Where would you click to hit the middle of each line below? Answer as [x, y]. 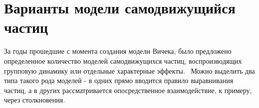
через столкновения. [35, 100]
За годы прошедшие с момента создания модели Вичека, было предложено [118, 51]
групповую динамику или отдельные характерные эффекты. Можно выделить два [129, 70]
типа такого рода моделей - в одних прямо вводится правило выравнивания [119, 80]
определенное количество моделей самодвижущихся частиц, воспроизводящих [123, 60]
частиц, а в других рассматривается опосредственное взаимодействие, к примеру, [128, 90]
